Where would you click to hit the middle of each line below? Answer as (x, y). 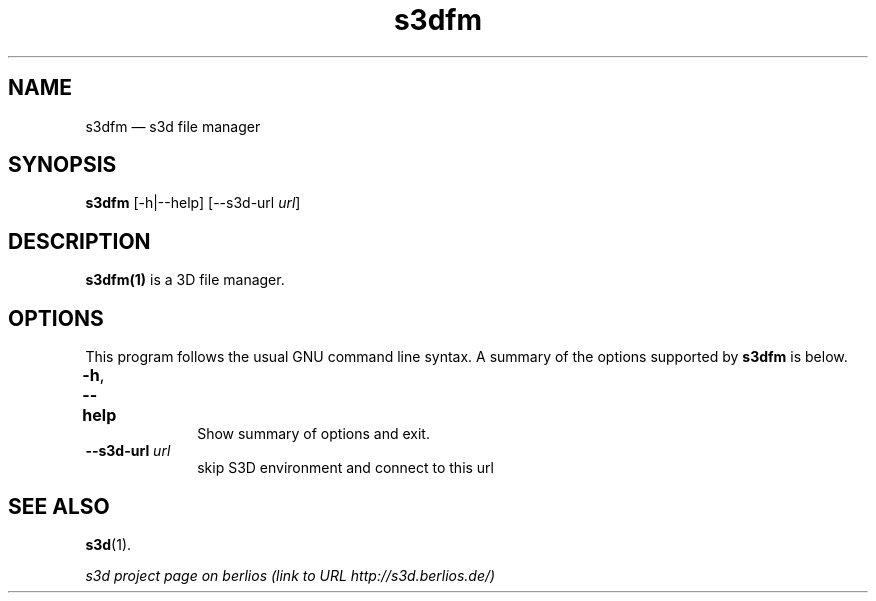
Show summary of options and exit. (313, 434)
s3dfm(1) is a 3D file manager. (185, 280)
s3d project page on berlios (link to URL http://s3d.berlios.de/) (290, 575)
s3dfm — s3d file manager (173, 126)
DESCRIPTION (79, 241)
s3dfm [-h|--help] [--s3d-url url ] (193, 203)
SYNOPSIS (62, 165)
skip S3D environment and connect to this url (346, 468)
